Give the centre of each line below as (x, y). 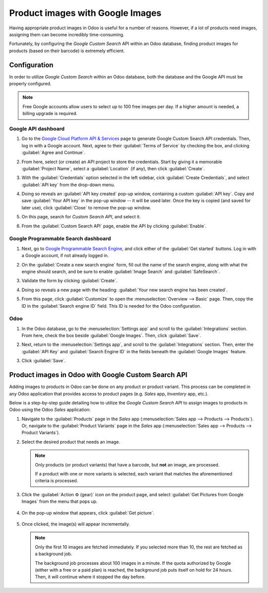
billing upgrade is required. (50, 114)
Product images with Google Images (85, 13)
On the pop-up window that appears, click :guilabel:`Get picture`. (88, 513)
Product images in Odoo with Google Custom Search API (98, 375)
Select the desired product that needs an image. (71, 442)
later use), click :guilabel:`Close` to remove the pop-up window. (86, 207)
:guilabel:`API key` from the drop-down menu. (68, 185)
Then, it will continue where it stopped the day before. (90, 577)
